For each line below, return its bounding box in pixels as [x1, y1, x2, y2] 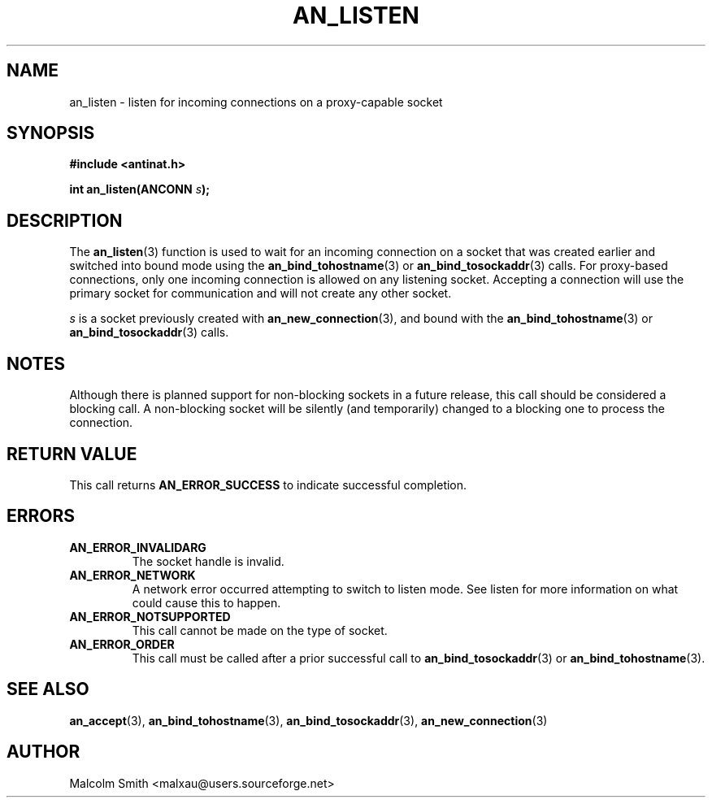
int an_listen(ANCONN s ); [69, 182, 211, 197]
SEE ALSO [7, 679, 89, 700]
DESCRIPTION [7, 210, 123, 231]
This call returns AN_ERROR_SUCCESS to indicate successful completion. [69, 477, 467, 492]
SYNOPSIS [7, 123, 95, 144]
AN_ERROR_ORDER [69, 637, 175, 651]
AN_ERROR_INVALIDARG [69, 540, 206, 554]
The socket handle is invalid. [132, 554, 284, 568]
